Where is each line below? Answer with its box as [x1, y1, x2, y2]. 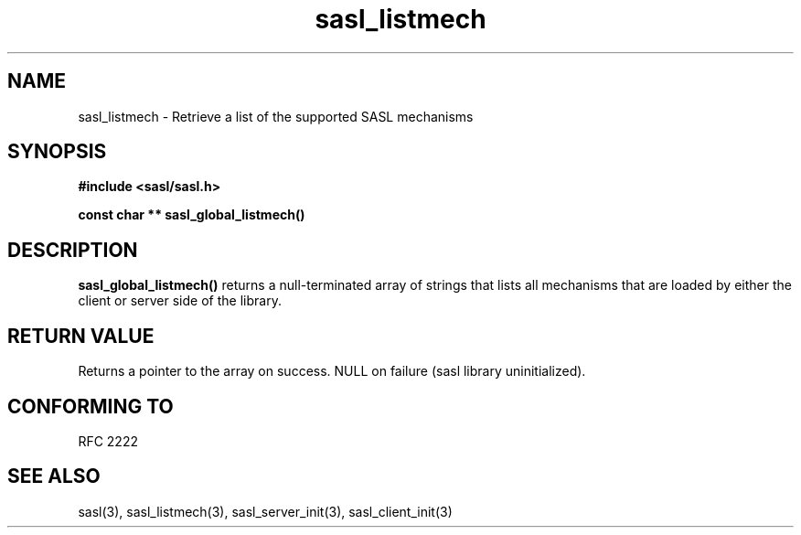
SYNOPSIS [7, 140, 107, 164]
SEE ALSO [7, 465, 101, 488]
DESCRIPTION [7, 238, 138, 262]
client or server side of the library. [78, 293, 282, 309]
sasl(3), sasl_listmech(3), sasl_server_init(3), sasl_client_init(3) [78, 503, 453, 519]
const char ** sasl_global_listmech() [78, 207, 305, 223]
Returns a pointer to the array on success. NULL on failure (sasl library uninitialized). [78, 363, 586, 380]
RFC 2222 [78, 433, 138, 449]
